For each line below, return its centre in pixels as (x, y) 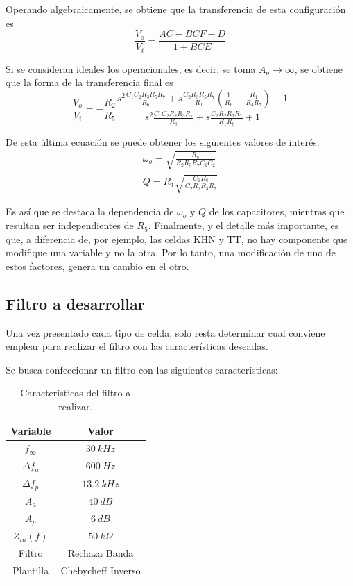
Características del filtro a (76, 393)
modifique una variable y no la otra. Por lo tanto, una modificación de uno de (171, 252)
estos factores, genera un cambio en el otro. (97, 266)
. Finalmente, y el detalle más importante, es (243, 225)
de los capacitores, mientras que (277, 211)
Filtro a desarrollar (75, 303)
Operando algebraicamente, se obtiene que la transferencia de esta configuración (176, 9)
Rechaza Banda (101, 553)
